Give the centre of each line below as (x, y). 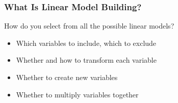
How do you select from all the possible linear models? (89, 26)
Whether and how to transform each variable (86, 60)
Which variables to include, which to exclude (86, 43)
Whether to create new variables (67, 77)
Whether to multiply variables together (77, 94)
